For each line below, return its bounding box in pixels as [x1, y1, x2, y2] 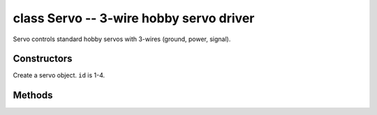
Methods [13, 89, 53, 101]
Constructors [13, 53, 73, 65]
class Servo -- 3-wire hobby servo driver [13, 10, 255, 26]
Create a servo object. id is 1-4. [13, 71, 105, 79]
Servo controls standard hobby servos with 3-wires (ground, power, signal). [13, 35, 231, 43]
